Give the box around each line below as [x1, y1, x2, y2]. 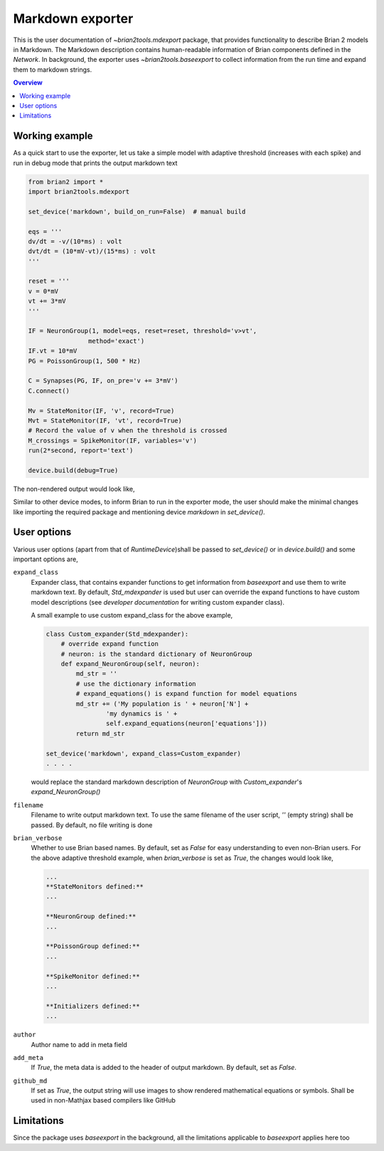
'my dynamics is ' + [105, 710, 178, 718]
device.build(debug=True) [28, 466, 119, 474]
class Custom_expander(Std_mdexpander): [46, 630, 188, 638]
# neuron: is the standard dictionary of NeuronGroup [60, 649, 252, 658]
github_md [13, 1076, 48, 1085]
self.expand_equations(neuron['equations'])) [105, 719, 267, 728]
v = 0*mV [28, 287, 59, 295]
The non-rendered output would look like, [13, 484, 135, 493]
